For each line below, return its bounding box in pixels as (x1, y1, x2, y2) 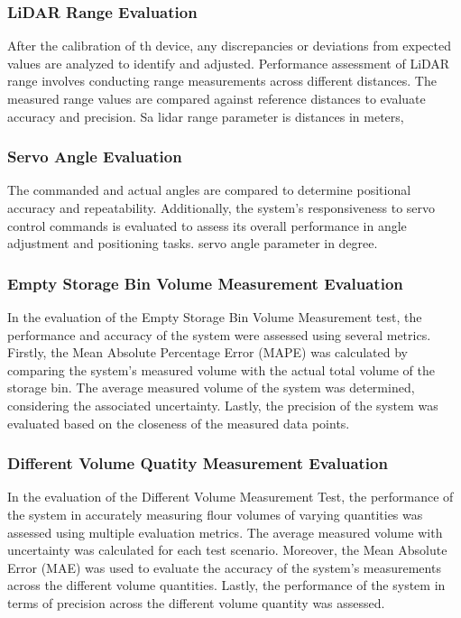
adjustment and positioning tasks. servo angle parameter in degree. (7, 234, 378, 253)
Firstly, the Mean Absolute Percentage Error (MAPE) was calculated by (7, 343, 408, 362)
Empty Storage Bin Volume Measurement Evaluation (7, 272, 403, 294)
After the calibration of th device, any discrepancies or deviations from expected (7, 36, 451, 55)
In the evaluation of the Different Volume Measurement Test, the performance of (7, 487, 454, 506)
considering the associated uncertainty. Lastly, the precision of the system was (7, 395, 438, 414)
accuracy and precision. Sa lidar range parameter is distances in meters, (7, 106, 404, 125)
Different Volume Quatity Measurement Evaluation (7, 452, 388, 475)
